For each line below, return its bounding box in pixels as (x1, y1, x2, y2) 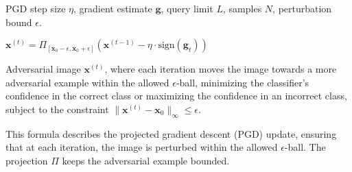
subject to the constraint (5, 101, 109, 116)
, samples (223, 1, 262, 15)
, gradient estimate (73, 1, 152, 15)
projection (5, 153, 48, 167)
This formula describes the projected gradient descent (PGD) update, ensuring (5, 126, 337, 140)
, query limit (161, 1, 213, 15)
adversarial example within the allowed (5, 75, 169, 89)
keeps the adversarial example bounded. (62, 153, 230, 167)
